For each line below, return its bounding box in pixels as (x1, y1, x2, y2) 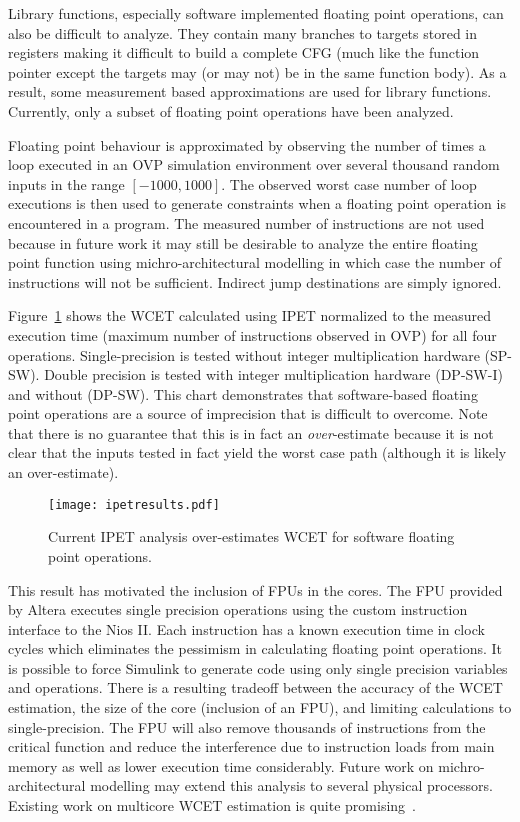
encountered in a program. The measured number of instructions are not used (8, 212, 485, 233)
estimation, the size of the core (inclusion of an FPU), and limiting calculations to (8, 697, 512, 718)
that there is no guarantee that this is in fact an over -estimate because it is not (8, 422, 494, 443)
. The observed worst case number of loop (221, 173, 477, 194)
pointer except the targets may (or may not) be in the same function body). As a (8, 61, 507, 82)
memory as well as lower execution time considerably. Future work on (8, 755, 434, 776)
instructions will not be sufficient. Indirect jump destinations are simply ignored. (8, 271, 502, 292)
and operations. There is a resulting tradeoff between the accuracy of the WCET (8, 677, 503, 698)
